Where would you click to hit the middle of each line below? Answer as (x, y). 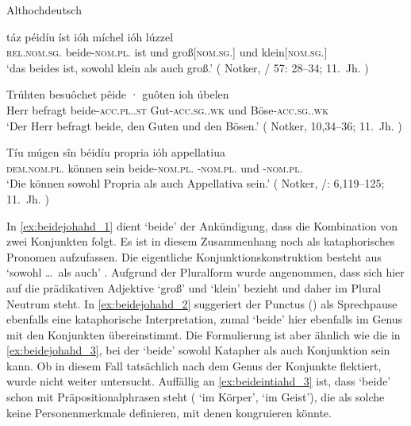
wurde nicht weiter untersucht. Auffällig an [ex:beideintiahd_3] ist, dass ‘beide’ (199, 381)
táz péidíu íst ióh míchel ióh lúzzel (90, 36)
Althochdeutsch (44, 10)
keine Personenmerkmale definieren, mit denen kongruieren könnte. (169, 412)
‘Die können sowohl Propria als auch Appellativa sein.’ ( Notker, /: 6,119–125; (196, 183)
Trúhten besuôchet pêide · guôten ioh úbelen (118, 94)
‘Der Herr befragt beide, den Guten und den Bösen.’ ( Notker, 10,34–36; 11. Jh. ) (204, 125)
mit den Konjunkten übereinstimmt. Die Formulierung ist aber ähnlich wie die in (204, 334)
